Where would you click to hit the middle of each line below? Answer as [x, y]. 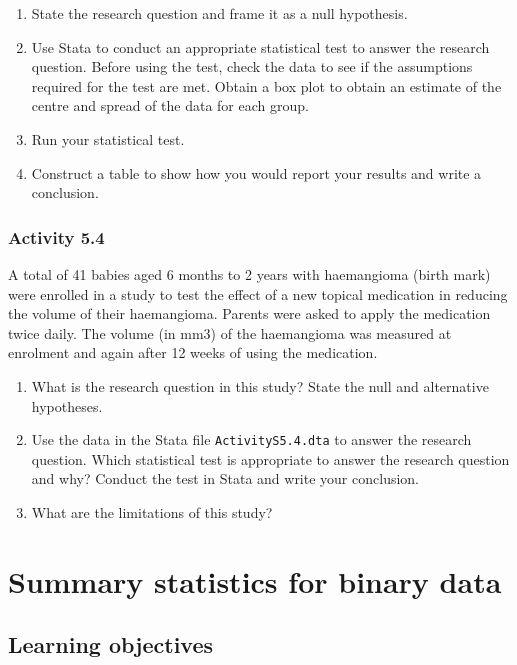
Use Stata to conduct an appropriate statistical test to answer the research [260, 46]
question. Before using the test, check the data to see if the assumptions [252, 66]
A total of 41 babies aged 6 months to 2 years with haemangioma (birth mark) [249, 273]
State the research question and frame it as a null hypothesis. [219, 13]
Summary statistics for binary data [255, 580]
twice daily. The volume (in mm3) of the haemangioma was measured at [230, 332]
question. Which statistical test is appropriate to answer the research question [270, 458]
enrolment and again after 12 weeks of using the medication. [193, 352]
